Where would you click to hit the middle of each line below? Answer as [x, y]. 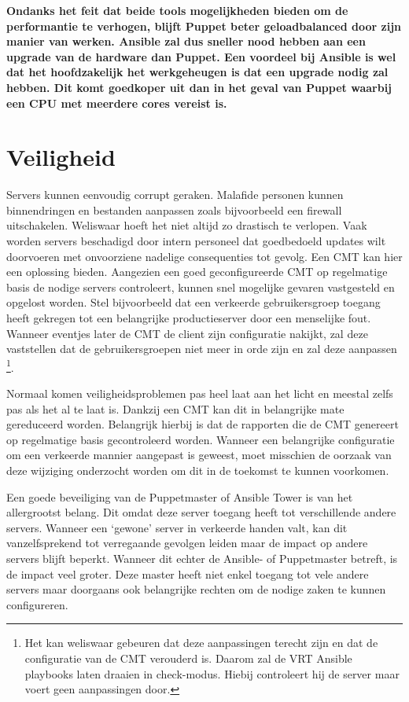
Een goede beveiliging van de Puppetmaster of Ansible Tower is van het [180, 496]
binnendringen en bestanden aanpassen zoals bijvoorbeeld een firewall [174, 209]
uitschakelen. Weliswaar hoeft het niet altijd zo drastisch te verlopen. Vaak [187, 225]
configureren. [37, 604]
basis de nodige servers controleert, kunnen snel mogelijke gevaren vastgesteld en [201, 287]
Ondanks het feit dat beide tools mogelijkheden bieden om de [177, 10]
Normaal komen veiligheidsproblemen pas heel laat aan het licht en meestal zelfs [200, 393]
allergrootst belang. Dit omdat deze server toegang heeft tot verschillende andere [201, 512]
